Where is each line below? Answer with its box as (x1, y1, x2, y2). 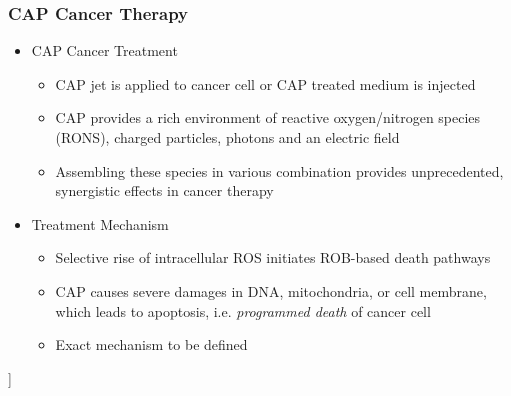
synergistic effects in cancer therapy (55, 180, 274, 201)
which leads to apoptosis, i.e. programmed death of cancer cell (55, 300, 431, 321)
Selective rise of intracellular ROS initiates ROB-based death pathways (55, 247, 491, 268)
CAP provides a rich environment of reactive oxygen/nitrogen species (55, 107, 481, 128)
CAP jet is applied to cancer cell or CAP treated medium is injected (55, 73, 476, 94)
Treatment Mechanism (31, 213, 169, 234)
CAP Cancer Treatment (31, 40, 178, 61)
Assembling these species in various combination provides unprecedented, (55, 160, 504, 181)
